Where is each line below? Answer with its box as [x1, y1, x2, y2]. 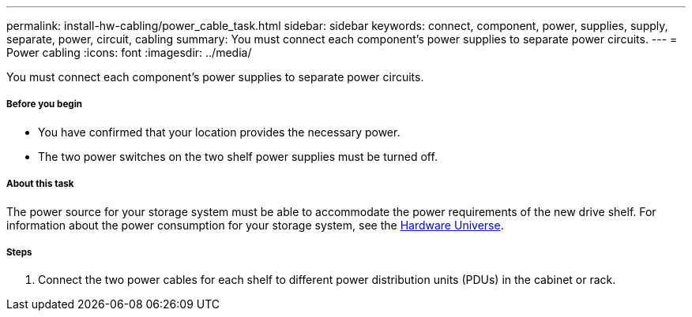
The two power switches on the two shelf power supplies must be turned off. [38, 149, 438, 163]
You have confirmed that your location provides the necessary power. [38, 125, 401, 139]
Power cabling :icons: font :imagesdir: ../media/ [6, 46, 252, 59]
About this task [6, 178, 74, 190]
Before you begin [6, 99, 83, 110]
